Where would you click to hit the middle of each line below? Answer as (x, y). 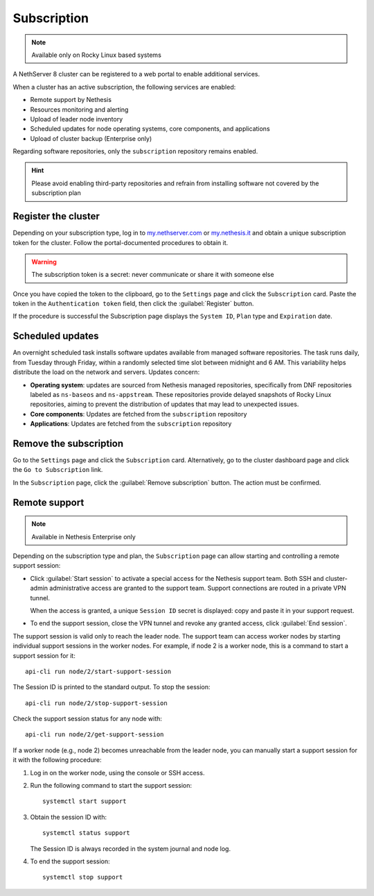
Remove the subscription (68, 443)
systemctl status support (87, 833)
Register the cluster (56, 216)
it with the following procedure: (57, 760)
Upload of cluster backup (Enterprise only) (91, 138)
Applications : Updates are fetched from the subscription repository (131, 424)
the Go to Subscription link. (58, 470)
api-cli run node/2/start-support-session (98, 671)
